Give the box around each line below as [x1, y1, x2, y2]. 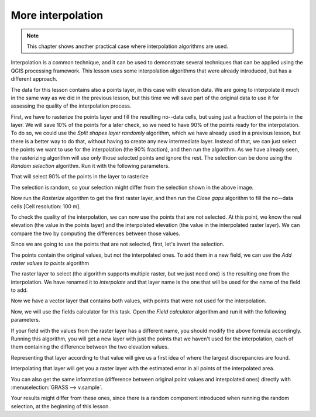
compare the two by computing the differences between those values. [11, 230, 181, 237]
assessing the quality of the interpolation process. [11, 102, 132, 109]
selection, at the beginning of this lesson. [11, 402, 111, 409]
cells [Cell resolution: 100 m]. [11, 202, 81, 210]
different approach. [11, 75, 58, 82]
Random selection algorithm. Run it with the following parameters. [11, 163, 170, 170]
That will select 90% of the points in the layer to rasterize [11, 173, 149, 180]
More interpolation [11, 9, 104, 22]
